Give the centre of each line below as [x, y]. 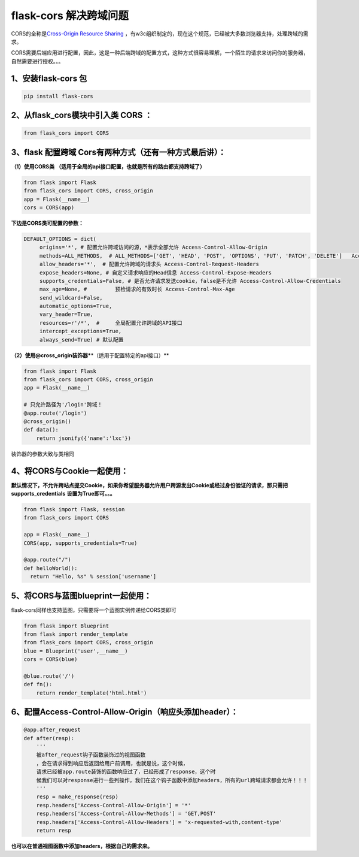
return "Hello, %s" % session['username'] [93, 577]
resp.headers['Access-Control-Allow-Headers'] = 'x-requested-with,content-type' [159, 822]
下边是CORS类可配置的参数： [47, 223]
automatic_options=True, [76, 306]
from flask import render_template [76, 634]
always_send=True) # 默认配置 [81, 340]
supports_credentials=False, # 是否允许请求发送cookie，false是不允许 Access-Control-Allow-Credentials [190, 281]
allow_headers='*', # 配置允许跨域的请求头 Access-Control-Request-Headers [149, 264]
